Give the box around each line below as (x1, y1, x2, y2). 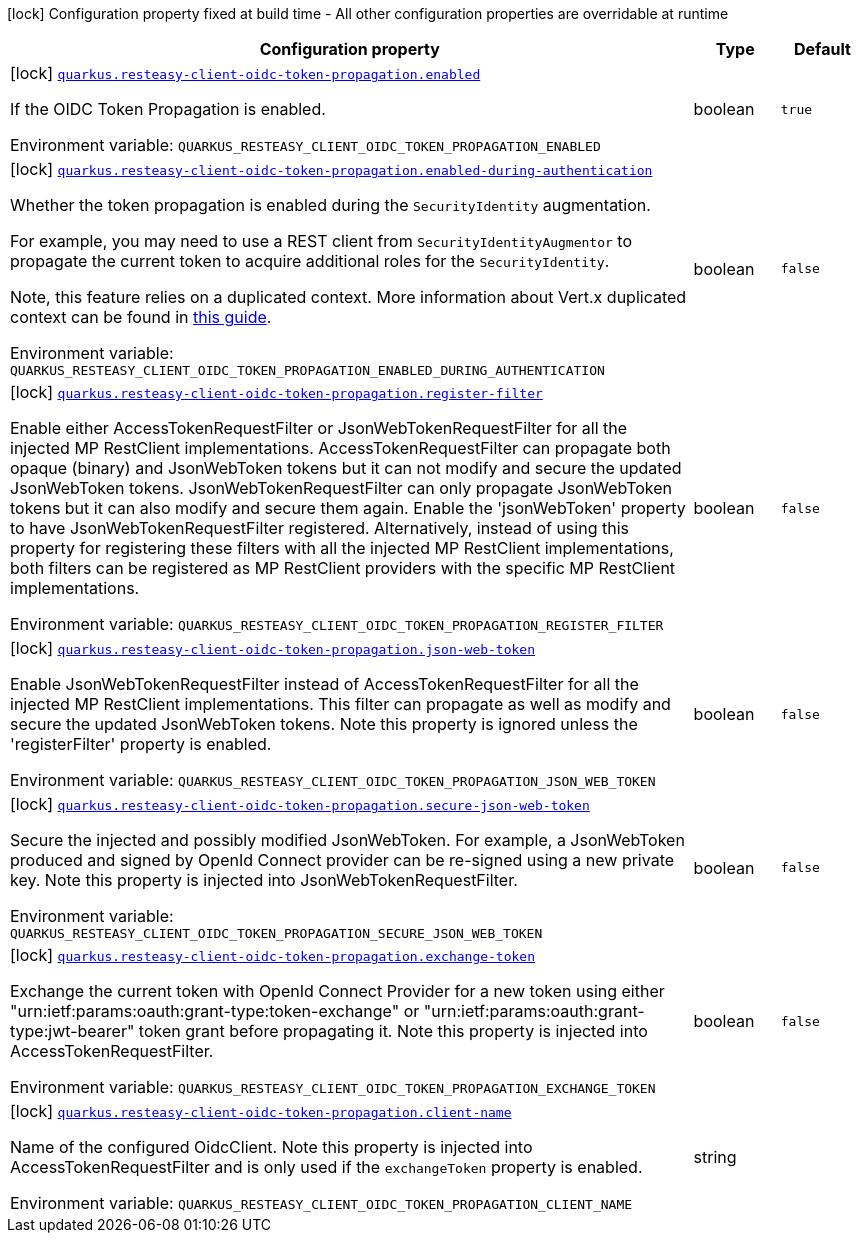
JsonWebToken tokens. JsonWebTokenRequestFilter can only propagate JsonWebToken (10, 478, 673, 498)
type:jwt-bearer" (10, 1021, 135, 1041)
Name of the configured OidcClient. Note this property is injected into (10, 1137, 533, 1157)
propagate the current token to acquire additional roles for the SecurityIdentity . (10, 251, 610, 271)
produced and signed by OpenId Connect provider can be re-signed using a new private (10, 850, 675, 870)
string (693, 1147, 737, 1167)
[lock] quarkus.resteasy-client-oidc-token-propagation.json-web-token (10, 638, 535, 658)
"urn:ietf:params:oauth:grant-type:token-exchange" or (10, 1001, 420, 1021)
